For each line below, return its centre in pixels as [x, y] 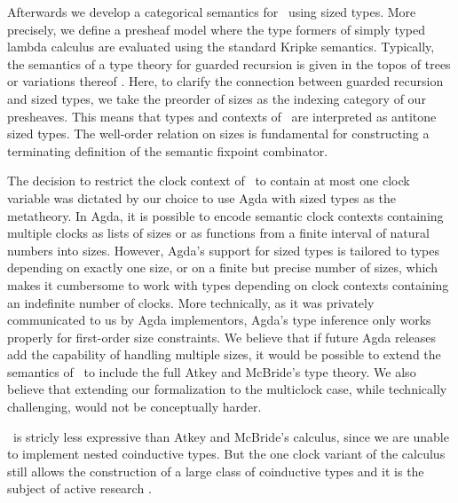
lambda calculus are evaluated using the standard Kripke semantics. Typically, [221, 47]
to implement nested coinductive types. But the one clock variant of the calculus [226, 454]
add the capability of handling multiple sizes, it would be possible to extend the [224, 354]
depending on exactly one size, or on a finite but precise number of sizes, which [222, 267]
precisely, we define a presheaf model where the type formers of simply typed [217, 29]
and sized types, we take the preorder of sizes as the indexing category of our [217, 98]
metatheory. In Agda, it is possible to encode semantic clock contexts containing [225, 215]
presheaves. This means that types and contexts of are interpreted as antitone [222, 116]
